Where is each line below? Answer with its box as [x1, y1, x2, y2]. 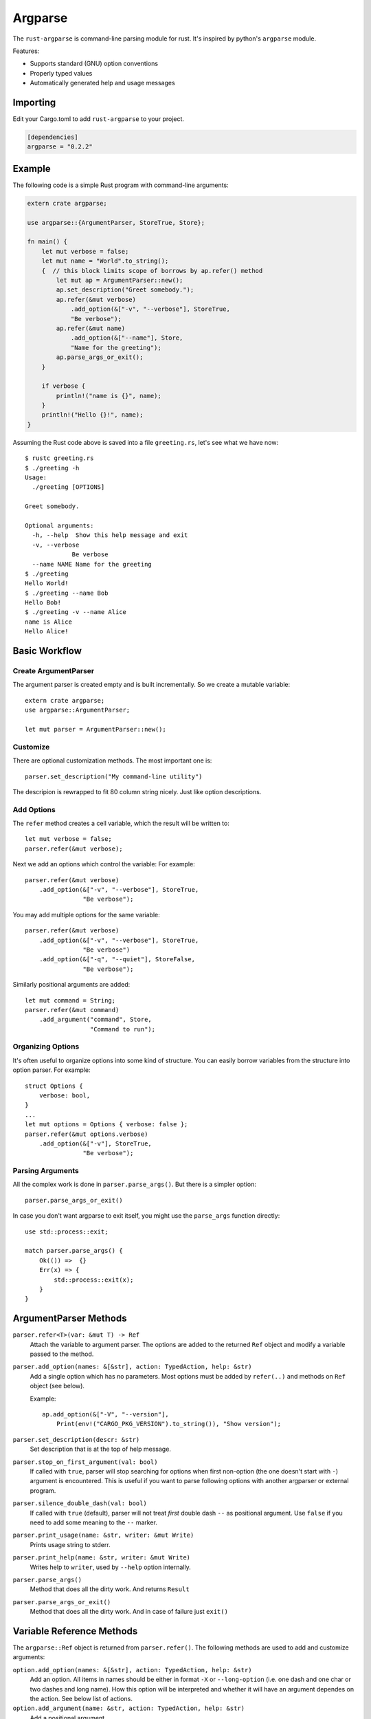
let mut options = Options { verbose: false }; [25, 1121, 188, 1128]
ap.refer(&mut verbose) [56, 296, 137, 303]
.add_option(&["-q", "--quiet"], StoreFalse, [38, 956, 196, 963]
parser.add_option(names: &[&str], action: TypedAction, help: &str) [12, 1363, 252, 1371]
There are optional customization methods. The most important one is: [12, 756, 212, 765]
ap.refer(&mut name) [56, 324, 126, 332]
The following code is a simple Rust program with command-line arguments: [12, 181, 229, 189]
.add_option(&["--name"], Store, [70, 334, 183, 342]
